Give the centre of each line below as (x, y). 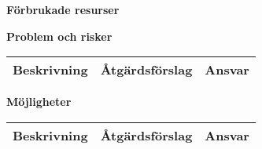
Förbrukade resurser (63, 9)
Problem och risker (59, 36)
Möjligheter (39, 102)
